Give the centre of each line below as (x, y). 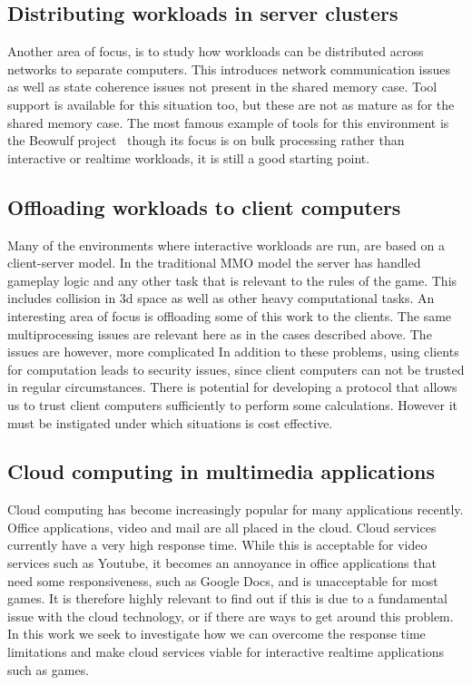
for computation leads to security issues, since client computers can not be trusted (236, 369)
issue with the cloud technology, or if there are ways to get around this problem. (231, 616)
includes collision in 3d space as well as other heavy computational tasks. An (221, 298)
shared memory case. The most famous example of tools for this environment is (228, 122)
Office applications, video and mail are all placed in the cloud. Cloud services (222, 527)
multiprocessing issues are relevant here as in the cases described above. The (220, 333)
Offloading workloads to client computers (204, 206)
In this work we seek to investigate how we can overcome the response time (216, 634)
